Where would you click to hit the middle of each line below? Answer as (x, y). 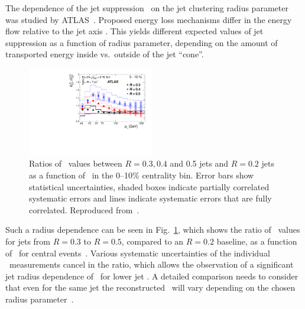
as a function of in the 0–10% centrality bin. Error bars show (142, 175)
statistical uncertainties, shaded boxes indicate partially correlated (149, 186)
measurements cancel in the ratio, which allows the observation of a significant (151, 264)
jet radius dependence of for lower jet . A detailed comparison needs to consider (152, 276)
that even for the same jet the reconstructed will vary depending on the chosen (150, 287)
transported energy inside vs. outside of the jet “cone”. (105, 54)
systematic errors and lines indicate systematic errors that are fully (150, 198)
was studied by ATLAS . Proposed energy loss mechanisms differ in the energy (149, 19)
